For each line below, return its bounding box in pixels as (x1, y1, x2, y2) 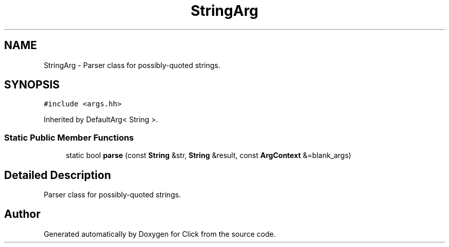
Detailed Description (4, 168, 111, 182)
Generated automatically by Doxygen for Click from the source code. (44, 229, 276, 238)
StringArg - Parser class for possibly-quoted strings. (44, 60, 220, 70)
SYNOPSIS (4, 78, 60, 92)
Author (4, 208, 40, 221)
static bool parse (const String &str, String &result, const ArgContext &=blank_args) (66, 151, 352, 160)
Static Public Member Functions (4, 132, 134, 143)
